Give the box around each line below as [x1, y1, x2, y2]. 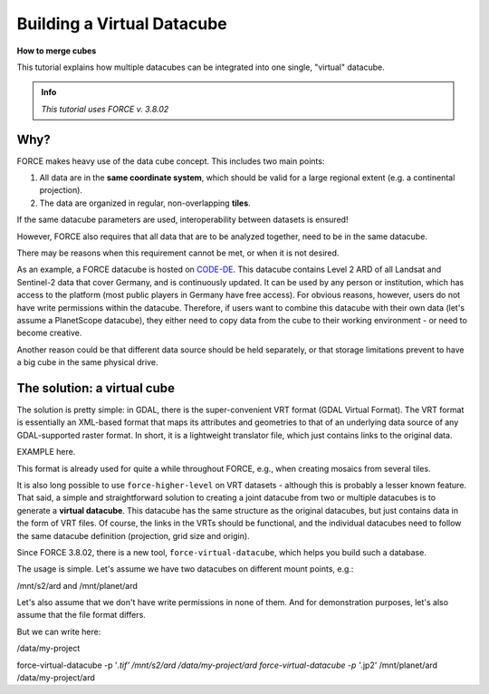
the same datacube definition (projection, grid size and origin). [16, 530, 250, 541]
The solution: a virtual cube [16, 381, 176, 396]
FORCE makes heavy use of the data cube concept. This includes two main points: [16, 155, 325, 167]
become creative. [16, 327, 82, 339]
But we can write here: [16, 626, 101, 637]
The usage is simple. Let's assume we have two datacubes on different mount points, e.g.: [16, 564, 354, 574]
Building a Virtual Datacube [16, 14, 227, 34]
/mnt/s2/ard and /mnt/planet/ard [16, 580, 138, 591]
